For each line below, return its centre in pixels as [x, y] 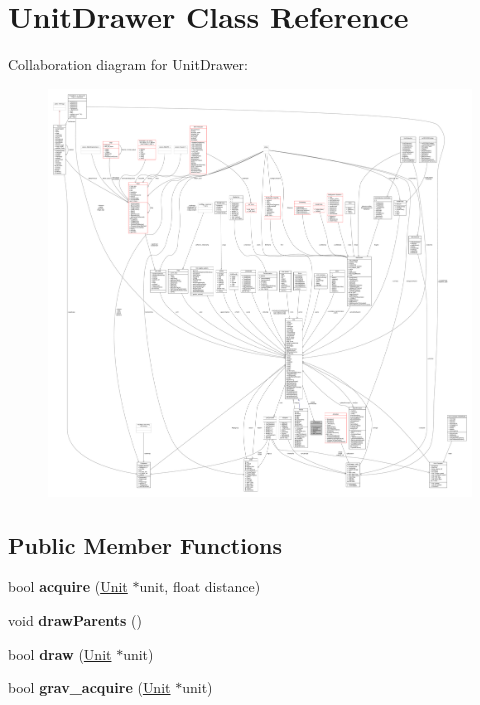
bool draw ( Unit [60, 653]
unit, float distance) [200, 586]
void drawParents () [75, 619]
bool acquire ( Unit [68, 586]
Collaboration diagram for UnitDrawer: [128, 64]
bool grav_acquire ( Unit [89, 687]
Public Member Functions [145, 544]
